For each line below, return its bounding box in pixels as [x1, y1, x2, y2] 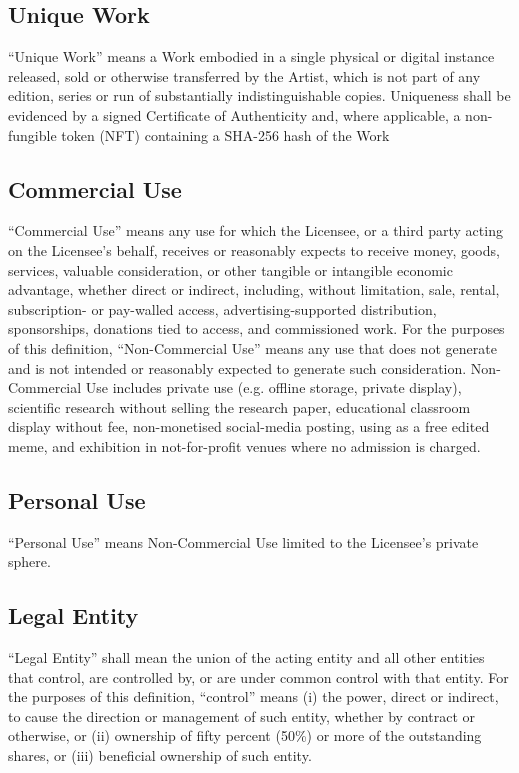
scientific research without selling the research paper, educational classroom [8, 396, 471, 417]
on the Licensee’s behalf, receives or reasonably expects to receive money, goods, [8, 239, 500, 260]
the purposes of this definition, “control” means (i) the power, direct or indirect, [8, 686, 499, 707]
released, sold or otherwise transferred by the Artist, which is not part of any [8, 65, 481, 86]
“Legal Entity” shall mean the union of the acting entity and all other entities [8, 647, 485, 668]
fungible [8, 124, 57, 145]
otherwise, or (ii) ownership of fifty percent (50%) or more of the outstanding [8, 725, 482, 746]
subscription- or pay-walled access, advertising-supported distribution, [8, 298, 437, 319]
